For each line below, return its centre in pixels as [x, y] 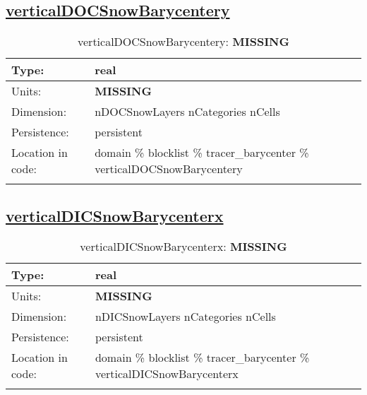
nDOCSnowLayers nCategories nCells [187, 112]
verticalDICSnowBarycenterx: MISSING [183, 247]
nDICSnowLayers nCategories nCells [185, 317]
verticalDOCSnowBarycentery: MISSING [183, 42]
